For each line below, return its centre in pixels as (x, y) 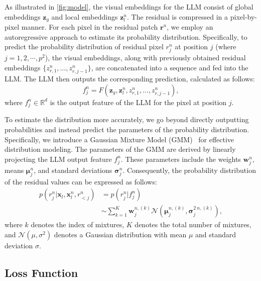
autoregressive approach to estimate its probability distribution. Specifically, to (126, 36)
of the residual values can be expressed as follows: (81, 181)
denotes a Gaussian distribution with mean (120, 235)
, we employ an (190, 27)
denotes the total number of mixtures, (193, 224)
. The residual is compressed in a (178, 16)
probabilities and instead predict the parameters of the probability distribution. (127, 129)
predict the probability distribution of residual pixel (84, 46)
